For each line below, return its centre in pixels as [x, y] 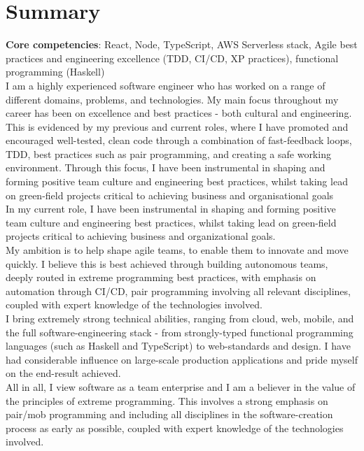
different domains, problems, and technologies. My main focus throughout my [172, 99]
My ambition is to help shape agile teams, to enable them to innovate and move [177, 250]
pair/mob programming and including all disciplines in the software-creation [169, 414]
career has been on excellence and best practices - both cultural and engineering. [179, 113]
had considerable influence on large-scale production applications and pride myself [182, 359]
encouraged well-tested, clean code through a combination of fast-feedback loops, [179, 140]
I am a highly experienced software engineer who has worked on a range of [166, 85]
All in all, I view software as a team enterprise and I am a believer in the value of [181, 386]
